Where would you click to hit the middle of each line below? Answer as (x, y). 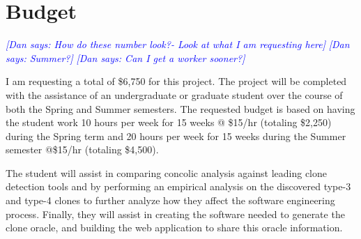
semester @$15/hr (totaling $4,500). (82, 149)
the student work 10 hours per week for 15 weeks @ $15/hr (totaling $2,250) (169, 122)
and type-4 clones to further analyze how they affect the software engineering (170, 200)
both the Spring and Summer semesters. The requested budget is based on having (180, 108)
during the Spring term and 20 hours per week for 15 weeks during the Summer (176, 136)
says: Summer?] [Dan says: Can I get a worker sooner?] (125, 57)
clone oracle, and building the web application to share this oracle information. (174, 228)
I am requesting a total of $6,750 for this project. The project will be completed (176, 81)
